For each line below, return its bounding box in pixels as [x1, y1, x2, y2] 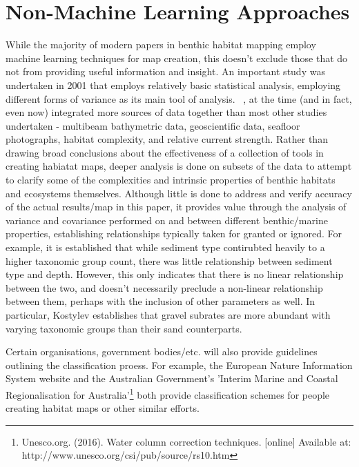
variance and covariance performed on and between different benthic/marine [6, 212, 328, 227]
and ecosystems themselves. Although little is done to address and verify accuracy [6, 186, 352, 200]
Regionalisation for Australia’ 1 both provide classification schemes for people [6, 385, 330, 401]
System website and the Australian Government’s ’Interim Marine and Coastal [6, 371, 338, 386]
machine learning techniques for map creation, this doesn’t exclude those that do [6, 50, 348, 65]
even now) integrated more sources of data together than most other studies [6, 105, 327, 119]
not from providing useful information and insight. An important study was [6, 64, 325, 79]
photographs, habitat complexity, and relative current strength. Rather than [6, 132, 328, 146]
